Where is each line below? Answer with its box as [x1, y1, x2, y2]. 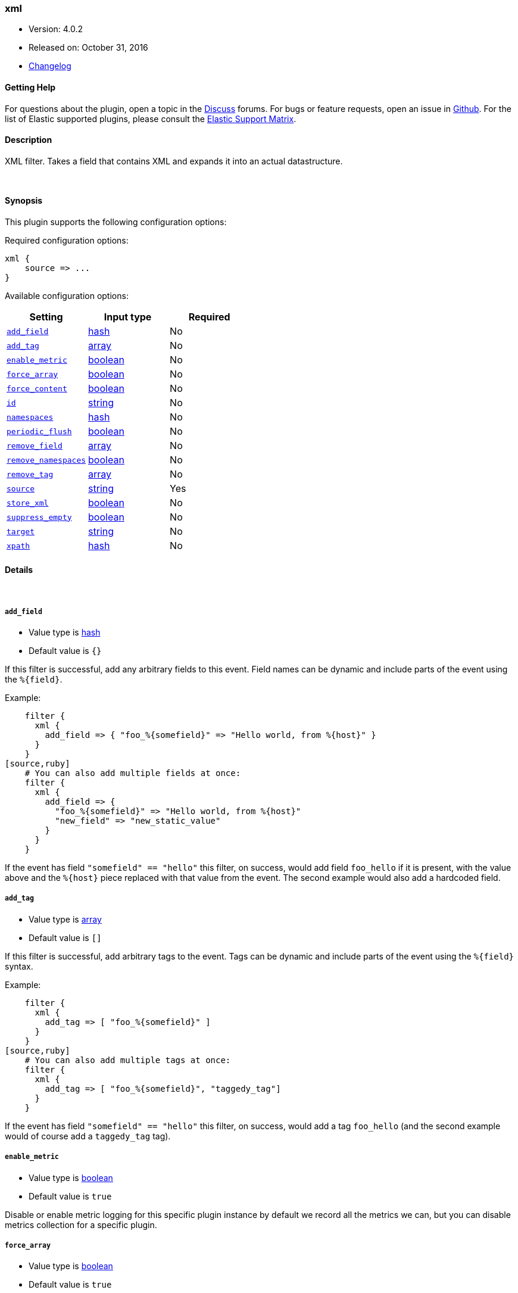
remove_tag [7, 469, 54, 479]
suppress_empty [7, 512, 72, 522]
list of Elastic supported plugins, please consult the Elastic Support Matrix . [5, 113, 297, 124]
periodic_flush [7, 426, 72, 436]
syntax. [5, 961, 33, 971]
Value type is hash [29, 627, 101, 638]
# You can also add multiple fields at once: [24, 768, 241, 778]
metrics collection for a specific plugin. [5, 1219, 157, 1230]
